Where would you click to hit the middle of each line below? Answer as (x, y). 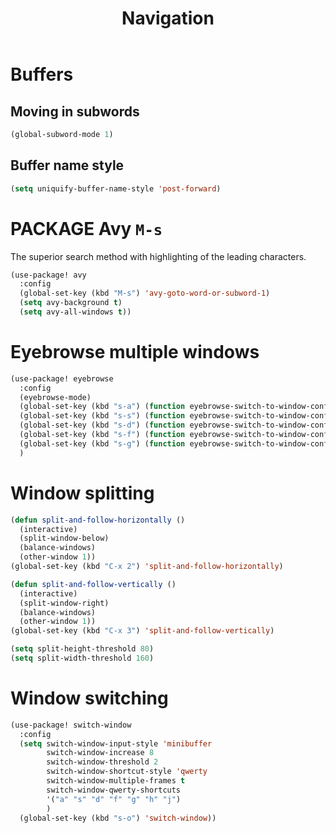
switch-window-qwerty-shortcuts (114, 790)
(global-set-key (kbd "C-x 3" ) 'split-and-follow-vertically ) (142, 631)
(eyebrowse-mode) (55, 397)
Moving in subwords (75, 111)
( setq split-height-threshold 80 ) (82, 649)
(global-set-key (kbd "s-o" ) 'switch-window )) (118, 818)
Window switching (89, 698)
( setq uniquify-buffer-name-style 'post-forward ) (116, 188)
